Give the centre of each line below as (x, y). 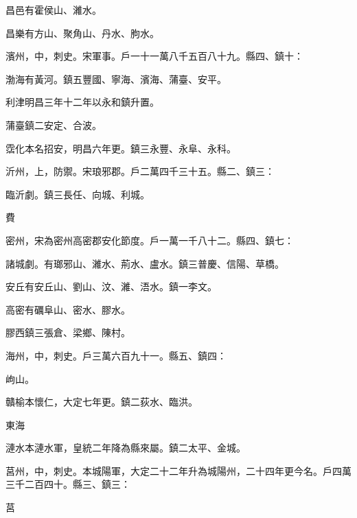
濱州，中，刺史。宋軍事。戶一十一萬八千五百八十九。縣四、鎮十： (154, 56)
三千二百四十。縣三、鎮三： (68, 484)
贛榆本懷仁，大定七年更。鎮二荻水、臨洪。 (102, 402)
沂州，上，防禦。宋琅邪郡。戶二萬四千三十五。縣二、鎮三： (140, 171)
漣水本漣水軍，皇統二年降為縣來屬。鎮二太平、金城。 (126, 448)
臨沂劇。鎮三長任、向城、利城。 (78, 194)
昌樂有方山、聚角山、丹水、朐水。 (82, 33)
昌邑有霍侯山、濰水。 (54, 10)
